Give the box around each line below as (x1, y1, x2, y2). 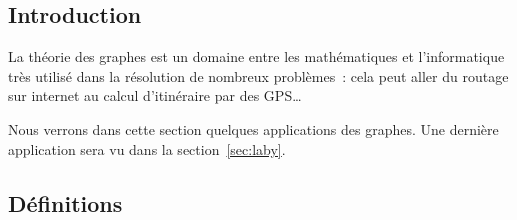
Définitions (8, 187, 123, 218)
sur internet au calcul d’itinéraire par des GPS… (8, 85, 302, 106)
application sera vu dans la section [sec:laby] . (8, 138, 286, 159)
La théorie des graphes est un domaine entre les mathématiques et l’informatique (8, 46, 505, 67)
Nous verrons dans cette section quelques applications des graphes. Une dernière (8, 118, 499, 139)
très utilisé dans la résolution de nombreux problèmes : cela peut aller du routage (8, 65, 509, 86)
